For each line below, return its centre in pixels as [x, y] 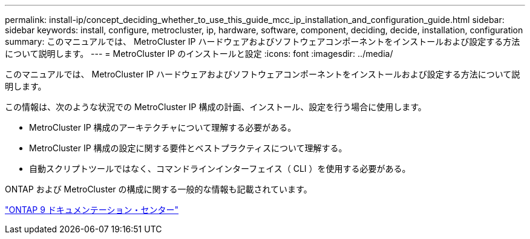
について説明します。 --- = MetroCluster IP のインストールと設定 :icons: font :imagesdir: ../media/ [199, 54]
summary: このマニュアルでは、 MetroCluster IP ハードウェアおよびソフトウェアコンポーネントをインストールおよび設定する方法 [263, 41]
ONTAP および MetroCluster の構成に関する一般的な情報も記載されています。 [159, 189]
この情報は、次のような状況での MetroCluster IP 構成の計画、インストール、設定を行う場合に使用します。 [216, 107]
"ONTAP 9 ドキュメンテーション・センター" [92, 210]
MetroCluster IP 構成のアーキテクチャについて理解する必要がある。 [163, 127]
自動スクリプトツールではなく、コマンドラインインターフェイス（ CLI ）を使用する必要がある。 [220, 169]
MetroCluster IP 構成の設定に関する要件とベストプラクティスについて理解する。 [188, 148]
